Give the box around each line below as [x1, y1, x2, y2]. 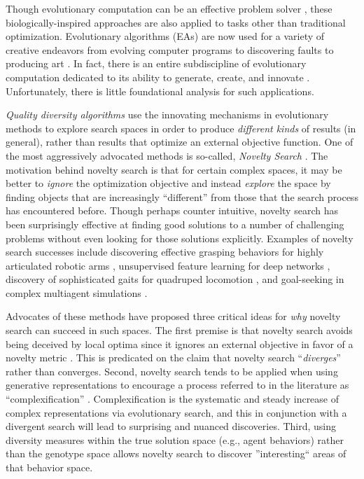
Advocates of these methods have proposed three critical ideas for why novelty [6, 309, 341, 324]
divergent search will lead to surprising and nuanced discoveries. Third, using [6, 419, 337, 433]
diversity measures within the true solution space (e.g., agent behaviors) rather [6, 432, 344, 447]
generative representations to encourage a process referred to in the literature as [6, 377, 349, 392]
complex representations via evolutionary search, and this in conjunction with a [6, 405, 347, 419]
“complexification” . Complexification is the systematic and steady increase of [6, 391, 339, 406]
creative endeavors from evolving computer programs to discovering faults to [6, 42, 334, 57]
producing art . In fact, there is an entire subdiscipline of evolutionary [6, 56, 307, 71]
